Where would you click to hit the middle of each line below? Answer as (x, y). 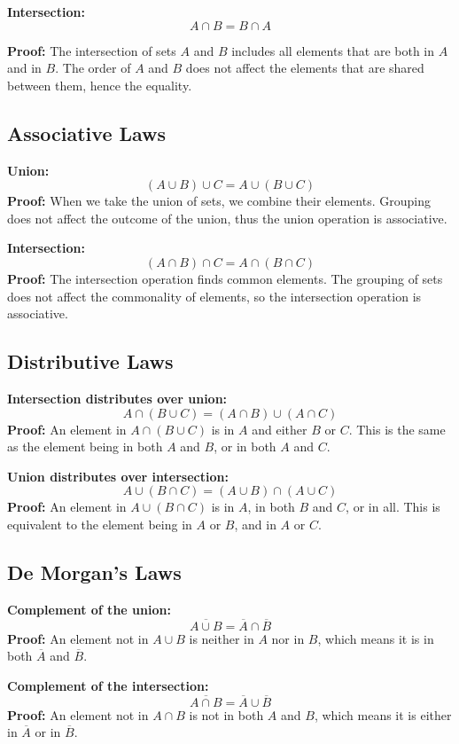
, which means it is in (376, 638)
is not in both (226, 714)
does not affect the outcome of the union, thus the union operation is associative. (227, 218)
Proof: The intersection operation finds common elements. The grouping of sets (225, 278)
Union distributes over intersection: (118, 476)
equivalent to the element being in (100, 524)
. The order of (93, 68)
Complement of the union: (89, 609)
